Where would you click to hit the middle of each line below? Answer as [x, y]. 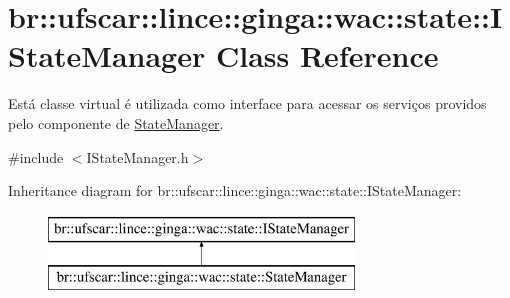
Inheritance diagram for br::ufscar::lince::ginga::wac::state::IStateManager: [235, 190]
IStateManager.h [137, 156]
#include [36, 156]
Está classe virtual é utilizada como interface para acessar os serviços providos [247, 103]
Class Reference [327, 55]
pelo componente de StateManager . [116, 122]
